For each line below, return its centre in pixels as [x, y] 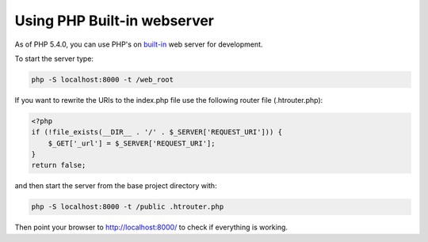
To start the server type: [54, 59]
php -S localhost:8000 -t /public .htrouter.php [128, 207]
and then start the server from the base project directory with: [116, 186]
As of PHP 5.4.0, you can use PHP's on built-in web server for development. [139, 44]
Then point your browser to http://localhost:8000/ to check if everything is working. [151, 227]
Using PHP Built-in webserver [114, 21]
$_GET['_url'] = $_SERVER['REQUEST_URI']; [132, 143]
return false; [59, 165]
